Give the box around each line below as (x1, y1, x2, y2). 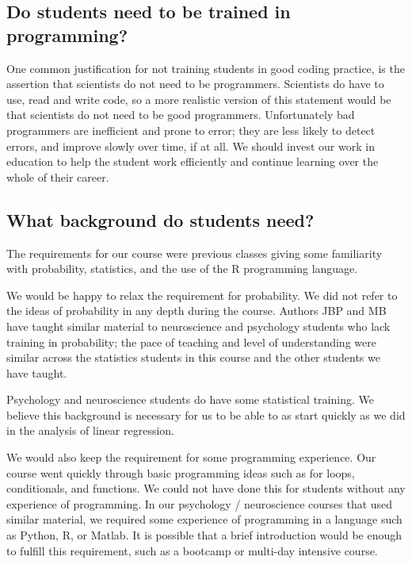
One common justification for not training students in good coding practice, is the (6, 59, 405, 76)
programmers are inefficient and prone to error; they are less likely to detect (6, 121, 376, 138)
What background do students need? (6, 207, 315, 232)
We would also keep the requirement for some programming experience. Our (6, 449, 376, 466)
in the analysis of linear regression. (6, 422, 174, 439)
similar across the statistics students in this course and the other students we (6, 349, 380, 366)
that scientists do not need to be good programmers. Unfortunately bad (6, 106, 355, 123)
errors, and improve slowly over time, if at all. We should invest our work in (6, 137, 375, 154)
